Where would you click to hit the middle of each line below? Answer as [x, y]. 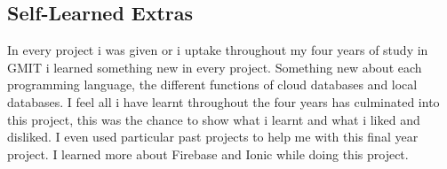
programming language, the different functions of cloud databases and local [212, 84]
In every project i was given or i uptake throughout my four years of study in [218, 50]
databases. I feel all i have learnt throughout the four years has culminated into [223, 101]
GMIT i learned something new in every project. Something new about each [215, 67]
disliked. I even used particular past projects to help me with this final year [213, 137]
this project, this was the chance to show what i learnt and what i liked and [214, 119]
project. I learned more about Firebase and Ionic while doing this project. [208, 154]
